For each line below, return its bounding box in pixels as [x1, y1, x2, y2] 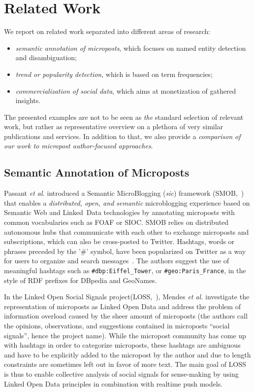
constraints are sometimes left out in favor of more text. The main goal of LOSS [4, 359, 246, 369]
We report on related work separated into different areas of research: [4, 26, 211, 36]
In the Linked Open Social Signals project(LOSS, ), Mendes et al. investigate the [4, 291, 250, 302]
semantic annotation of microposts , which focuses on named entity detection [15, 42, 246, 53]
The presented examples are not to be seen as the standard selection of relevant [4, 111, 244, 122]
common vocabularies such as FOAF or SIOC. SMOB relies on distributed [4, 217, 229, 227]
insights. [15, 95, 41, 106]
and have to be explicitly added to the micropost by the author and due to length [4, 349, 251, 359]
